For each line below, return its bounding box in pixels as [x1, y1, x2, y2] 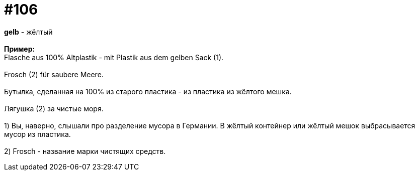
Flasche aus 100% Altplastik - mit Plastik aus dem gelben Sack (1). [4, 53, 224, 62]
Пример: [4, 44, 35, 53]
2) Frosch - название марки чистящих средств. [4, 146, 166, 155]
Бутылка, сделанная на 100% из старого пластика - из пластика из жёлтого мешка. [4, 87, 292, 96]
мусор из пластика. [4, 129, 71, 138]
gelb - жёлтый [4, 27, 53, 36]
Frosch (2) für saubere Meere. [4, 70, 104, 79]
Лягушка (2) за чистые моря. [4, 104, 104, 113]
